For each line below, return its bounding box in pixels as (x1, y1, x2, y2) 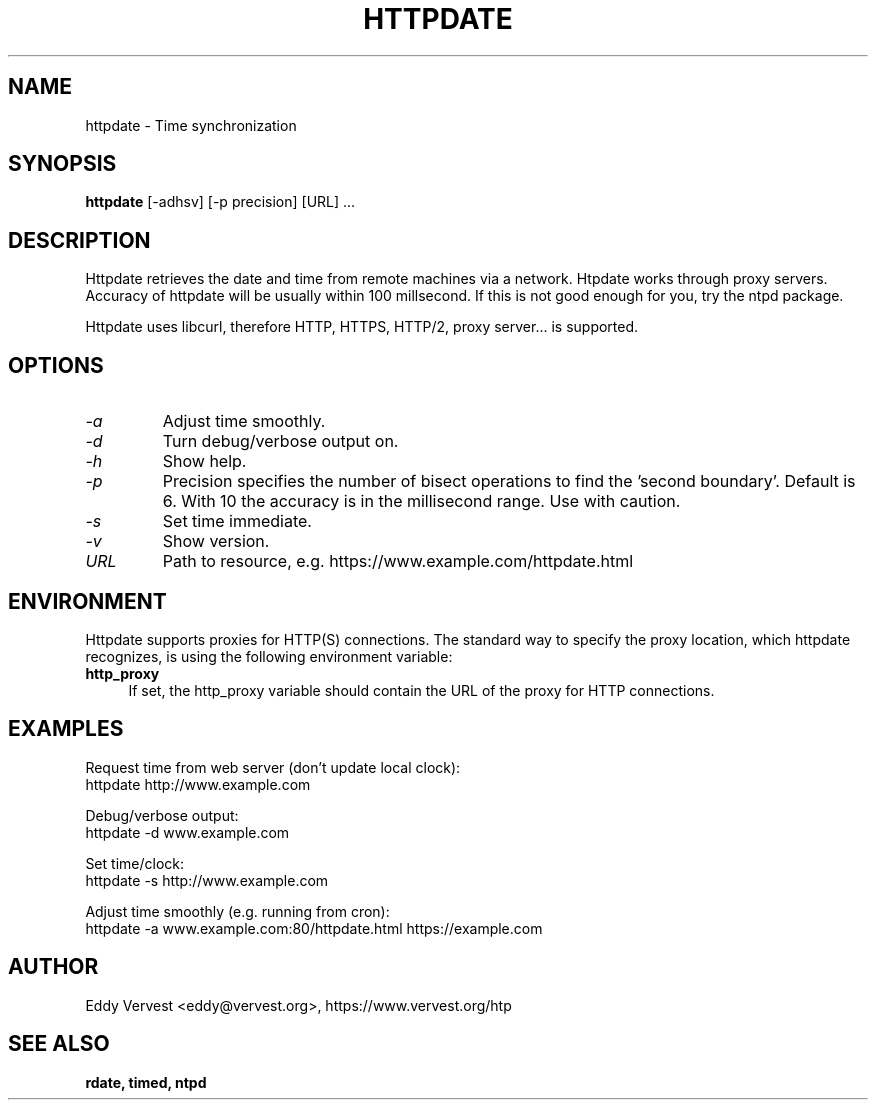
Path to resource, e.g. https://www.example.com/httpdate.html (162, 551, 634, 572)
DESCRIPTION (8, 227, 151, 253)
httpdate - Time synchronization (85, 116, 297, 134)
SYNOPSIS (8, 151, 117, 177)
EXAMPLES (8, 716, 124, 742)
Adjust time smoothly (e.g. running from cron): (85, 902, 390, 920)
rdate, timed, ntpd (85, 1073, 207, 1091)
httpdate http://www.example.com (85, 775, 311, 793)
